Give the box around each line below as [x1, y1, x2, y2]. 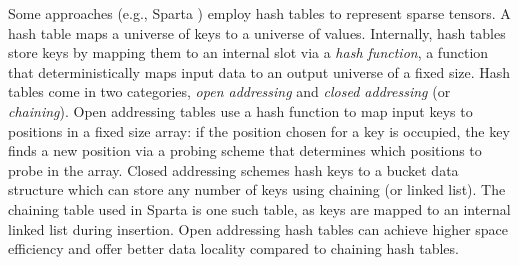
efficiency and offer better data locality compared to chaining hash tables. [8, 238, 459, 259]
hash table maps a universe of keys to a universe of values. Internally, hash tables [8, 22, 506, 43]
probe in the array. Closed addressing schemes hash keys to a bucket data [8, 159, 459, 180]
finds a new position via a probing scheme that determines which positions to [8, 140, 482, 161]
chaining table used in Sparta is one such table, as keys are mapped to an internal [8, 198, 511, 219]
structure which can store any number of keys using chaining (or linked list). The [8, 179, 506, 200]
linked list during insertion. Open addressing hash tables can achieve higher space [8, 218, 509, 239]
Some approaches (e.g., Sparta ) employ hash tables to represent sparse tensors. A [8, 3, 511, 23]
